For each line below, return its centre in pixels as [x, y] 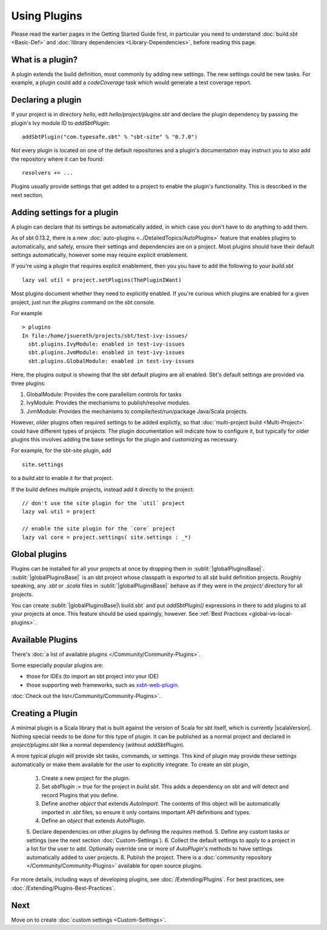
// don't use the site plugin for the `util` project [103, 503]
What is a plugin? [45, 60]
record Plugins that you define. [80, 795]
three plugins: [28, 383]
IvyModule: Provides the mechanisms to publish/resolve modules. [108, 403]
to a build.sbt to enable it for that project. [62, 478]
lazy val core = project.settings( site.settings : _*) [107, 537]
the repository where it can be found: [58, 159]
